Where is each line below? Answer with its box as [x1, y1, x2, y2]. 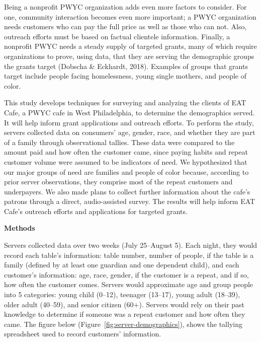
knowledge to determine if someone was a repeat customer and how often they [4, 309, 245, 319]
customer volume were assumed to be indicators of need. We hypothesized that [4, 156, 247, 167]
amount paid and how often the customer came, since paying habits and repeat [4, 147, 248, 157]
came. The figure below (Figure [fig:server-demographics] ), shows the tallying [4, 318, 242, 329]
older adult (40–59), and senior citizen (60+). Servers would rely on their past [4, 299, 245, 309]
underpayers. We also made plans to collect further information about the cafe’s [4, 186, 250, 196]
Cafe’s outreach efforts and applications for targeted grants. [4, 206, 188, 216]
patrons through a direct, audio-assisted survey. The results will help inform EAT [4, 196, 255, 207]
